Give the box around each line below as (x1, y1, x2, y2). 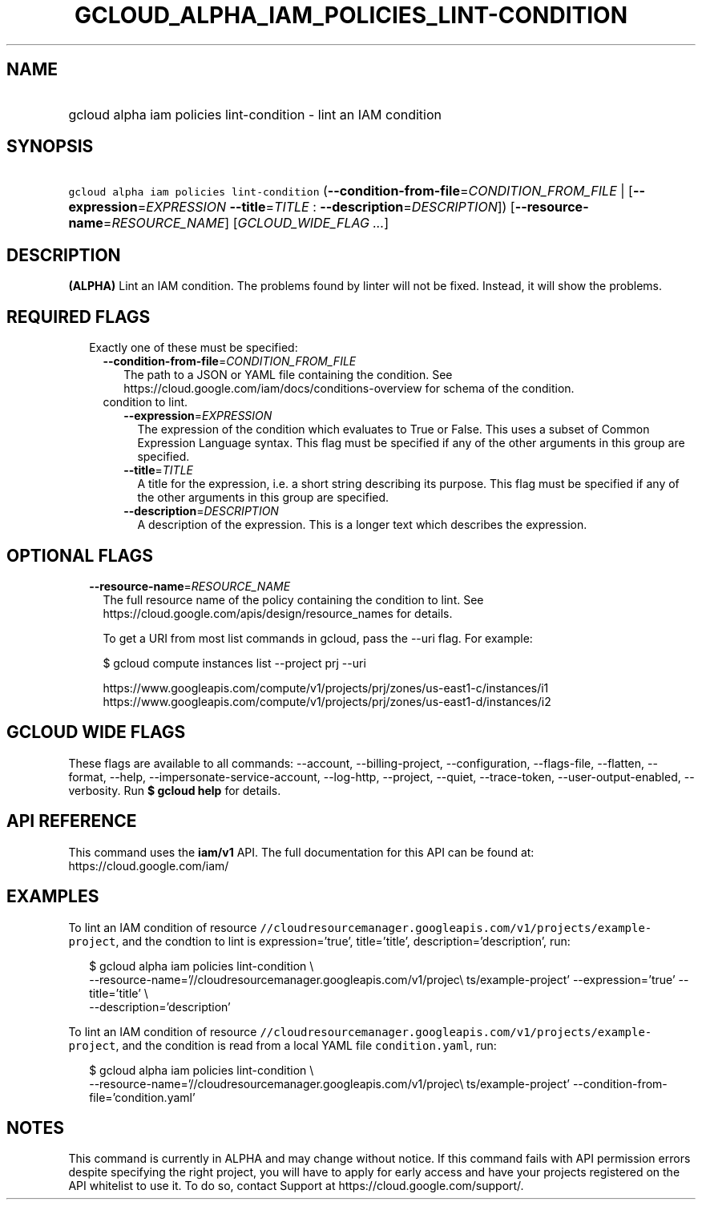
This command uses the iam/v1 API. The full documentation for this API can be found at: (68, 845, 535, 859)
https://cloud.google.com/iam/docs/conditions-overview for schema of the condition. (123, 381, 575, 396)
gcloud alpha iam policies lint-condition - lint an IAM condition (68, 106, 442, 123)
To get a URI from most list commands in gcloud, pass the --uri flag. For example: (103, 631, 533, 645)
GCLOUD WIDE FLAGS (6, 722, 186, 743)
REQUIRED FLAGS (6, 306, 151, 327)
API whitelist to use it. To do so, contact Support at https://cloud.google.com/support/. (68, 1179, 524, 1193)
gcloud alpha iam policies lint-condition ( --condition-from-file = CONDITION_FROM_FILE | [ (68, 183, 633, 200)
